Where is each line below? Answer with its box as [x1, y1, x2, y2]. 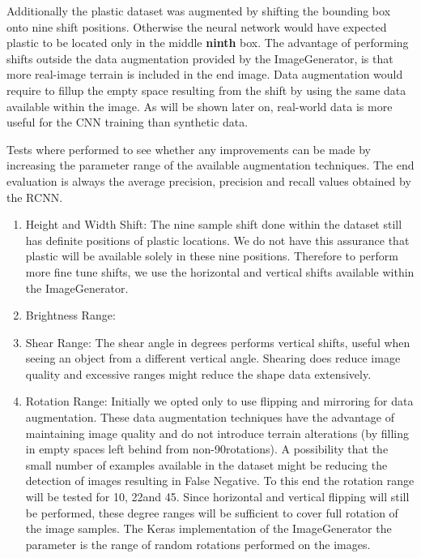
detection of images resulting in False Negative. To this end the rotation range [25, 472, 415, 489]
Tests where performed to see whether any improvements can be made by [6, 140, 371, 157]
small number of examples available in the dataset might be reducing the [25, 456, 388, 473]
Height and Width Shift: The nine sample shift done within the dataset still [25, 216, 402, 233]
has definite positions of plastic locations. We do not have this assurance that [25, 231, 410, 248]
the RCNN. [6, 188, 63, 205]
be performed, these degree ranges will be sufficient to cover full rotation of [25, 504, 398, 521]
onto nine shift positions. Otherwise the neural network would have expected [6, 18, 387, 35]
